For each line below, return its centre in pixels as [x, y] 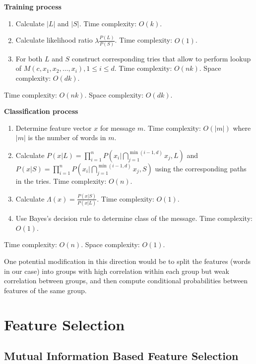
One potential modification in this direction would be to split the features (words [128, 261]
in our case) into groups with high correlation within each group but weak [117, 271]
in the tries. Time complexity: [61, 181]
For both [29, 58]
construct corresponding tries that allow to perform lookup [161, 58]
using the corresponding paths [201, 168]
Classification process [41, 111]
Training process [33, 6]
